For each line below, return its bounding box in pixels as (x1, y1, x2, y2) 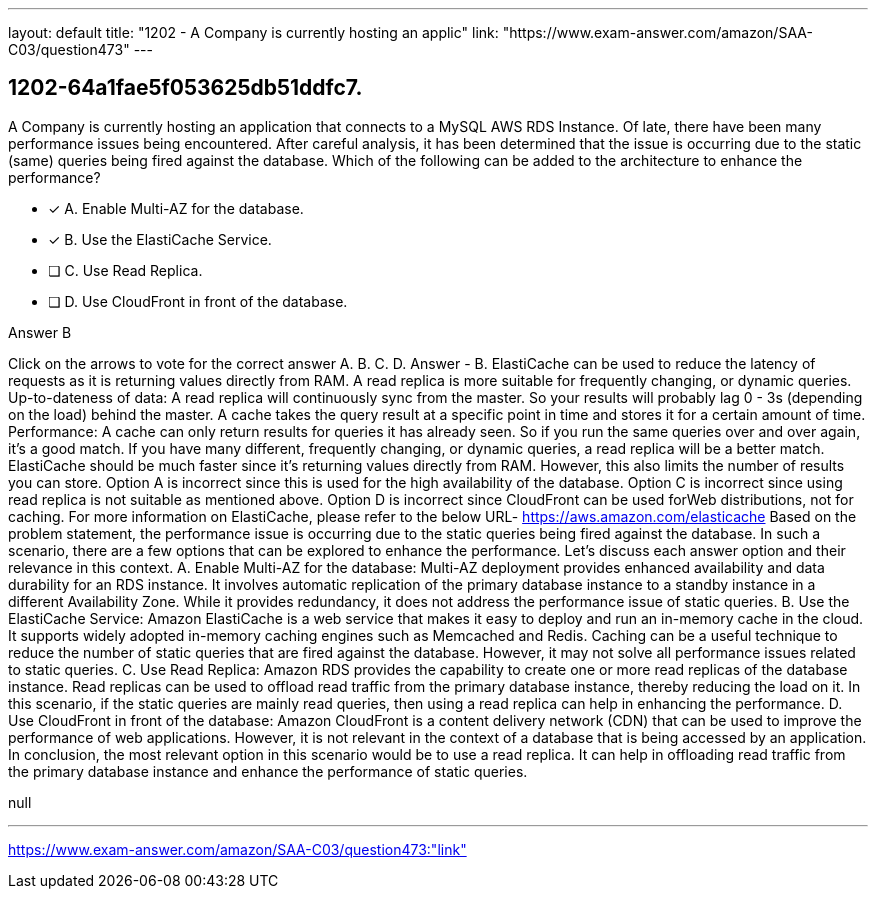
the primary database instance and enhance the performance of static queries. (8, 762, 528, 780)
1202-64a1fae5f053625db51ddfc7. (8, 75, 363, 101)
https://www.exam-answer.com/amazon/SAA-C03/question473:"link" (8, 840, 467, 858)
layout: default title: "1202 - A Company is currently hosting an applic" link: (8, 24, 499, 41)
